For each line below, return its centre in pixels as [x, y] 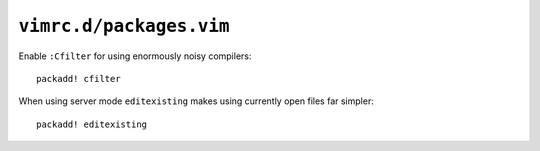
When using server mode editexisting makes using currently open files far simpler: [196, 101]
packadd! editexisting [92, 124]
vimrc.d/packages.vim [124, 26]
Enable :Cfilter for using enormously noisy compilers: [135, 56]
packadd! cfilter [78, 78]
